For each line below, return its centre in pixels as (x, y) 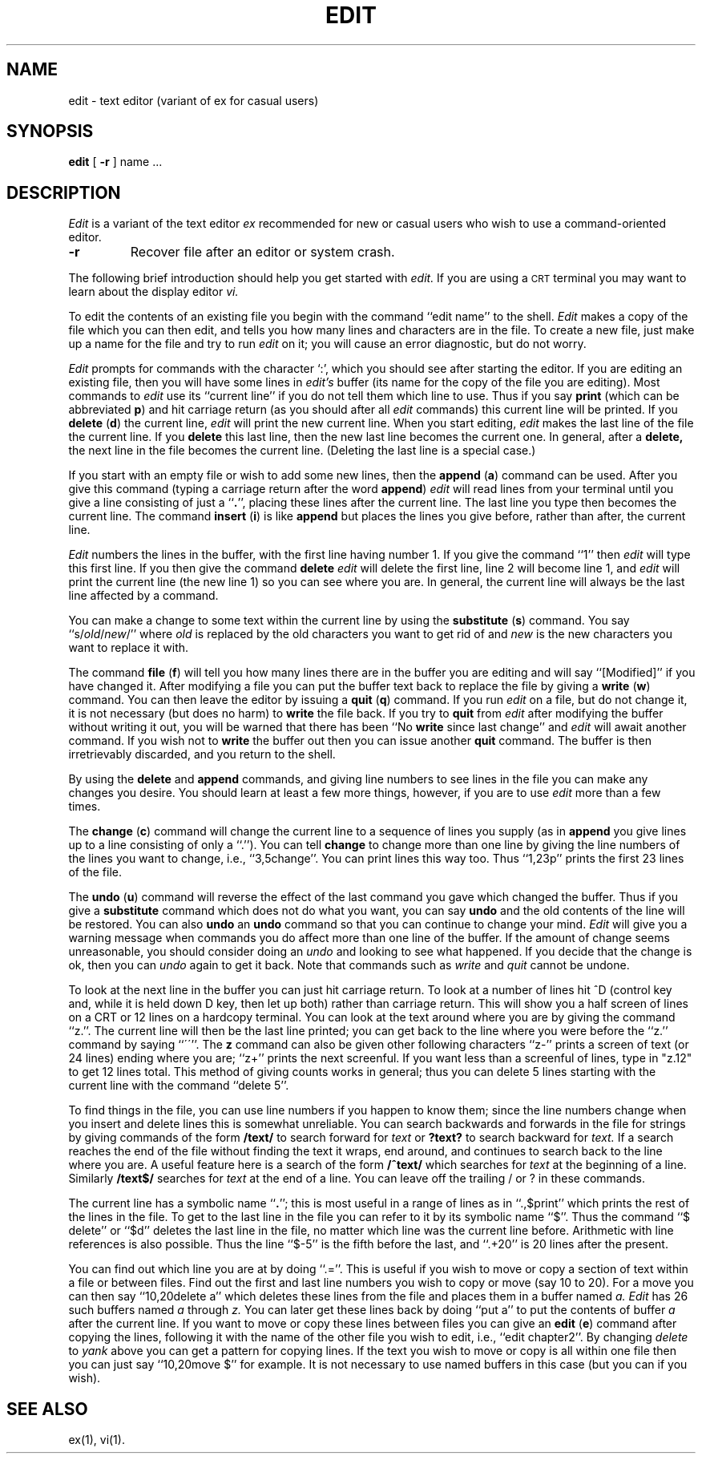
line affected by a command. (143, 596)
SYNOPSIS (50, 131)
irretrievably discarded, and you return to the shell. (202, 754)
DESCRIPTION (64, 192)
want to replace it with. (129, 648)
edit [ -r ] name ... (115, 162)
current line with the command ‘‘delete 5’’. (179, 1086)
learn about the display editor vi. (153, 292)
